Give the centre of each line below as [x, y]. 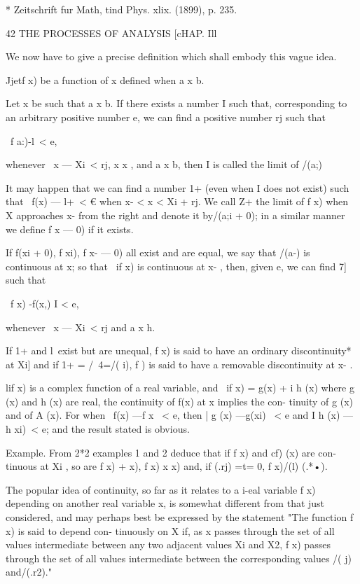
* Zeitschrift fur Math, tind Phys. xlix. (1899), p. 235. [122, 9]
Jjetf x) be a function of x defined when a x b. [105, 79]
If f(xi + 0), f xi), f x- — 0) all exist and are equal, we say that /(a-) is [158, 252]
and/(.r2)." [29, 572]
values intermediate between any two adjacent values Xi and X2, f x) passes [168, 544]
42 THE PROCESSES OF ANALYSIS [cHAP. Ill [111, 33]
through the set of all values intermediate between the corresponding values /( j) [179, 558]
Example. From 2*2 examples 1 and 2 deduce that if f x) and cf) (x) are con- [171, 452]
